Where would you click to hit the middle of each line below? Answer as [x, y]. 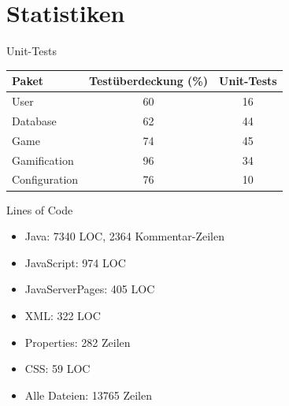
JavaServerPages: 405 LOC [90, 289]
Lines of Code [40, 209]
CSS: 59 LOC [57, 369]
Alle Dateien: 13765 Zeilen [88, 395]
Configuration [45, 179]
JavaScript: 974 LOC [75, 262]
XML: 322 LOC [63, 315]
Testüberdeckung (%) [149, 81]
